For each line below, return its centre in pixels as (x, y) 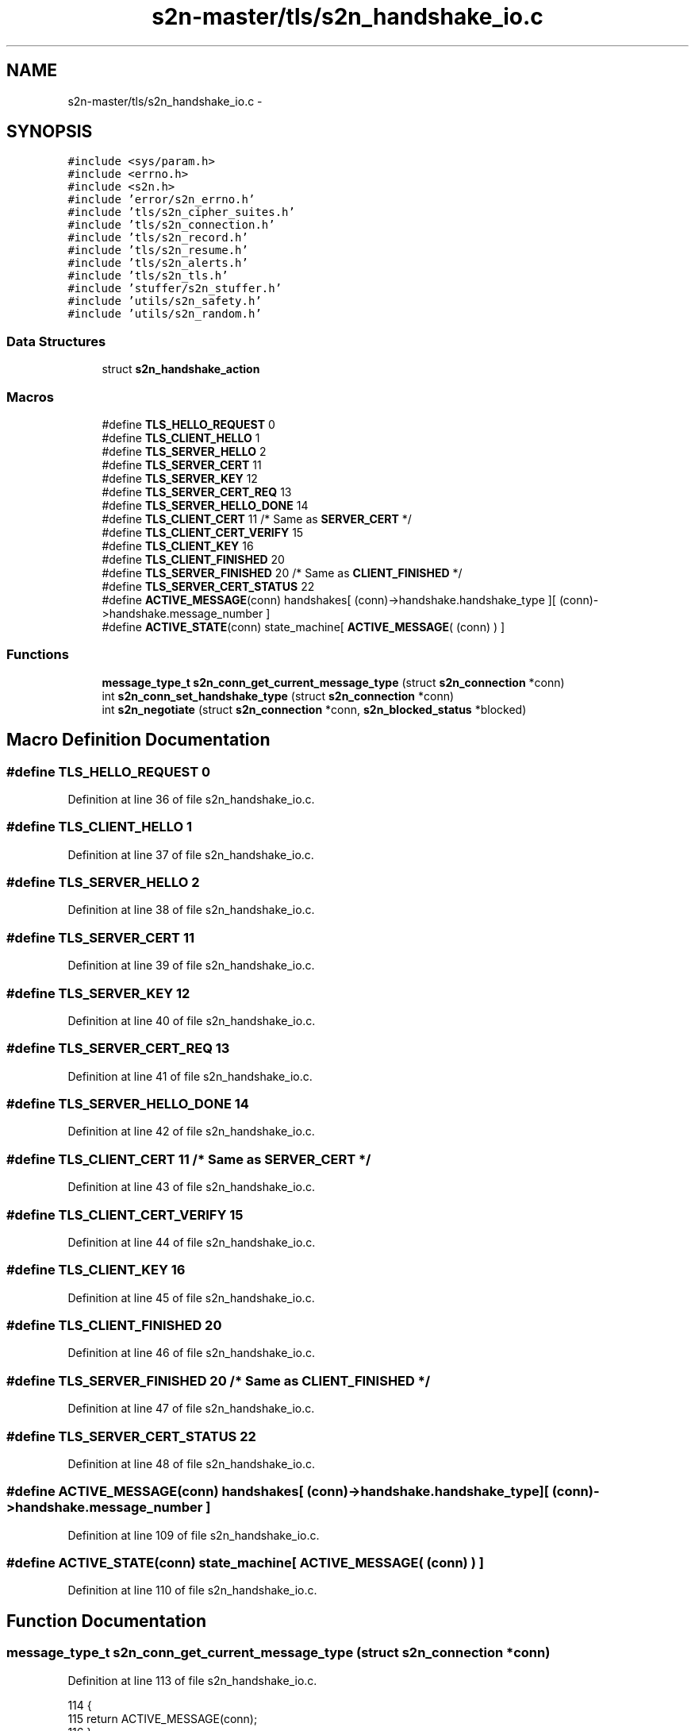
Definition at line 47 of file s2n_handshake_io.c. (191, 1409)
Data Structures (56, 341)
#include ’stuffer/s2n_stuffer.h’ (175, 289)
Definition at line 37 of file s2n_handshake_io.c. (191, 854)
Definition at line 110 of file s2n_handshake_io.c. (192, 1590)
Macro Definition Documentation (138, 740)
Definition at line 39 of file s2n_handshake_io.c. (191, 966)
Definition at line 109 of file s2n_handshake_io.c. (194, 1535)
